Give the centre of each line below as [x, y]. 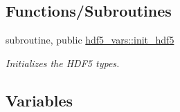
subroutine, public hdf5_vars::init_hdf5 [90, 40]
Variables [39, 100]
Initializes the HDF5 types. [63, 63]
